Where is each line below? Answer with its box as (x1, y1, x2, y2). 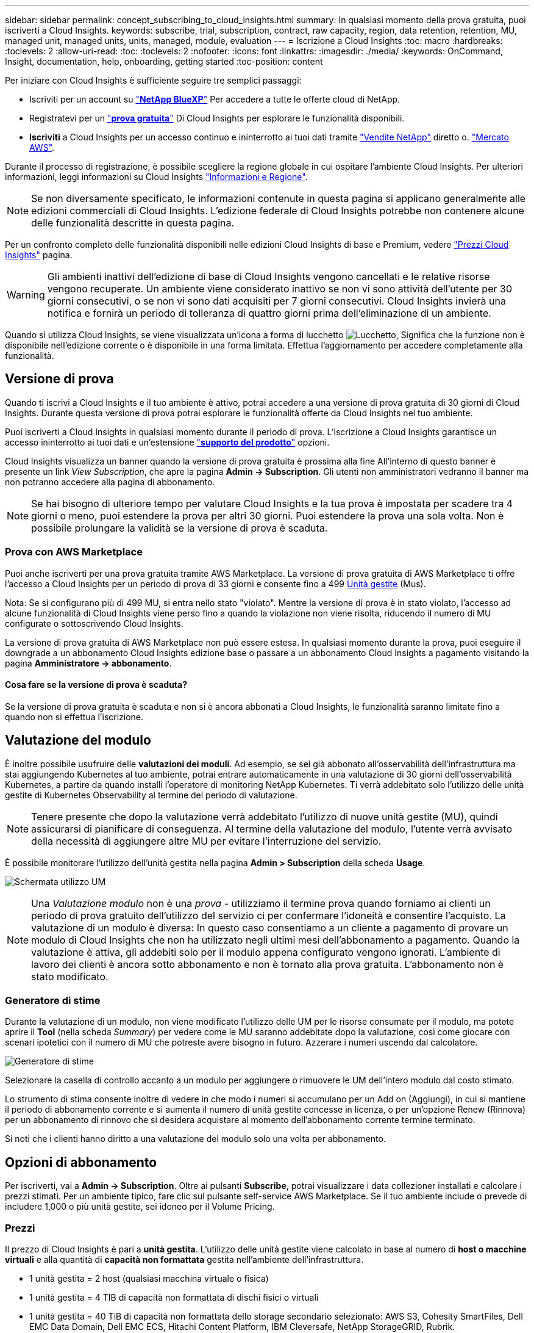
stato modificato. (31, 970, 109, 983)
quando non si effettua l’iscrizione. (5, 711, 144, 722)
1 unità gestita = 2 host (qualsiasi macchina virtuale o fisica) (29, 1273, 269, 1284)
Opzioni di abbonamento (5, 1154, 157, 1170)
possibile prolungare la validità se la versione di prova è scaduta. (31, 521, 328, 534)
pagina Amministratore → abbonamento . (5, 657, 172, 668)
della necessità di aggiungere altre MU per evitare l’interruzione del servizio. (31, 834, 382, 847)
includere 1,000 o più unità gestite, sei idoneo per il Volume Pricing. (5, 1201, 275, 1212)
